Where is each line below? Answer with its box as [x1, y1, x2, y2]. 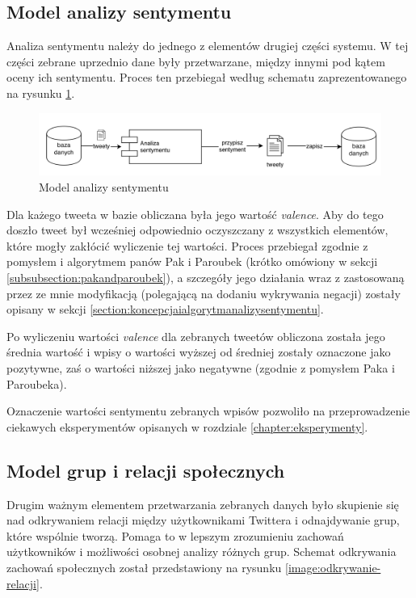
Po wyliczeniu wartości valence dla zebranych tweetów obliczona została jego [6, 327, 385, 344]
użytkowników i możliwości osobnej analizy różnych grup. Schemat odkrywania [6, 543, 397, 560]
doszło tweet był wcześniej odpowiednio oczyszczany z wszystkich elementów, [6, 221, 389, 238]
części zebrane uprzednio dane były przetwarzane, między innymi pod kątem [6, 53, 385, 69]
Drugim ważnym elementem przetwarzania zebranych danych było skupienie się [6, 495, 399, 512]
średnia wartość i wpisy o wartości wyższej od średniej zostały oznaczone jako [6, 343, 391, 360]
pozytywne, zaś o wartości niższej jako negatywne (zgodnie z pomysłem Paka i [6, 359, 395, 376]
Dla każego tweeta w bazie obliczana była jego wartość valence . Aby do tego [6, 205, 384, 222]
